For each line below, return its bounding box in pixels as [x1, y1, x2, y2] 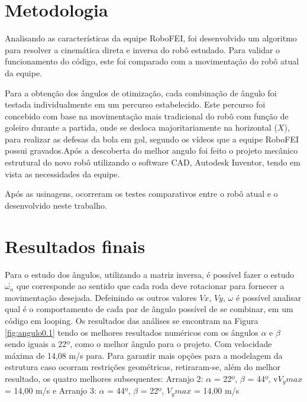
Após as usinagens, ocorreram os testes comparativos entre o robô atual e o [5, 187, 278, 200]
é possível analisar [235, 291, 302, 303]
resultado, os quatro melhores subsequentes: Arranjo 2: [5, 372, 203, 384]
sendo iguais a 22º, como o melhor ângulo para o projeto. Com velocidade [5, 338, 272, 350]
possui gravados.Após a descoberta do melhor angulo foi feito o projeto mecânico [5, 144, 298, 157]
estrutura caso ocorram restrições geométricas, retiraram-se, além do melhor [5, 361, 280, 373]
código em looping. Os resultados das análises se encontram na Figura [5, 314, 258, 326]
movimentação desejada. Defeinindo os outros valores [5, 291, 197, 303]
